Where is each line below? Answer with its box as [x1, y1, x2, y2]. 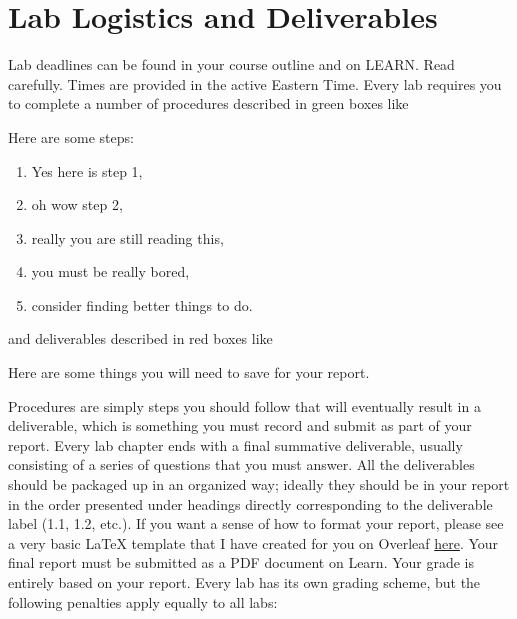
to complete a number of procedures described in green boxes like [8, 93, 409, 114]
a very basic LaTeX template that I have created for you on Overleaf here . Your [8, 532, 499, 553]
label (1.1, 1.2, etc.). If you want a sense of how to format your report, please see [8, 513, 504, 534]
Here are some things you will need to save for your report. [8, 362, 370, 383]
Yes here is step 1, [31, 160, 143, 181]
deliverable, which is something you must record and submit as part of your [8, 415, 472, 436]
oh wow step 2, [31, 194, 123, 215]
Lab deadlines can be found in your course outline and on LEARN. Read [8, 54, 455, 75]
